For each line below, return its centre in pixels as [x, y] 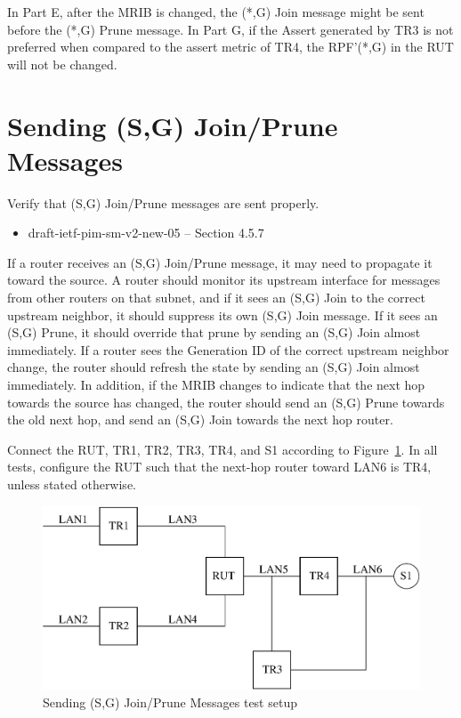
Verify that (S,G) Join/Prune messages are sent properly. [163, 202]
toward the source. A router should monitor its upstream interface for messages [224, 280]
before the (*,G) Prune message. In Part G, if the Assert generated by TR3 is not [230, 29]
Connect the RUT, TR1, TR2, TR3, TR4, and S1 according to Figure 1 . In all [222, 449]
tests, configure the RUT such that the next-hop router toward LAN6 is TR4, [219, 467]
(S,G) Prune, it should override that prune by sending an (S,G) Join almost [214, 332]
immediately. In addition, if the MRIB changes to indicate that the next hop [216, 385]
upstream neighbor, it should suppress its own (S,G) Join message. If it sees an [222, 315]
